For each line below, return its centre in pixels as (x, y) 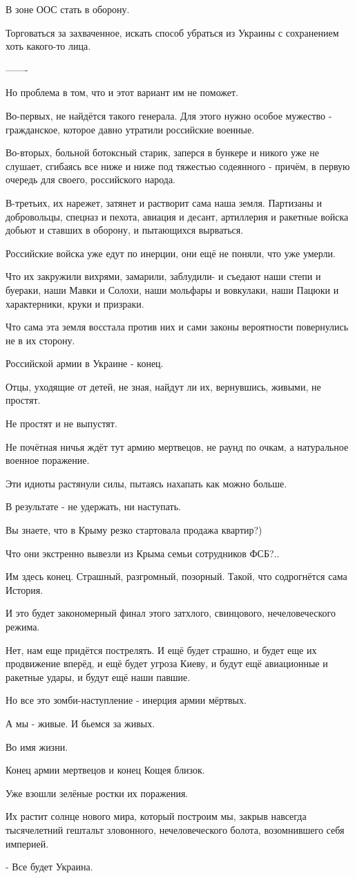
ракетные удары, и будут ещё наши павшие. (98, 676)
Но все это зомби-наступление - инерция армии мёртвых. (126, 700)
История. (25, 589)
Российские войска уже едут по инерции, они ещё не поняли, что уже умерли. (171, 253)
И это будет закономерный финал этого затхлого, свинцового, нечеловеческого (171, 613)
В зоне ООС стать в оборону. (68, 9)
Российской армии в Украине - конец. (85, 363)
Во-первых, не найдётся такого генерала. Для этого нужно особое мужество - (169, 115)
